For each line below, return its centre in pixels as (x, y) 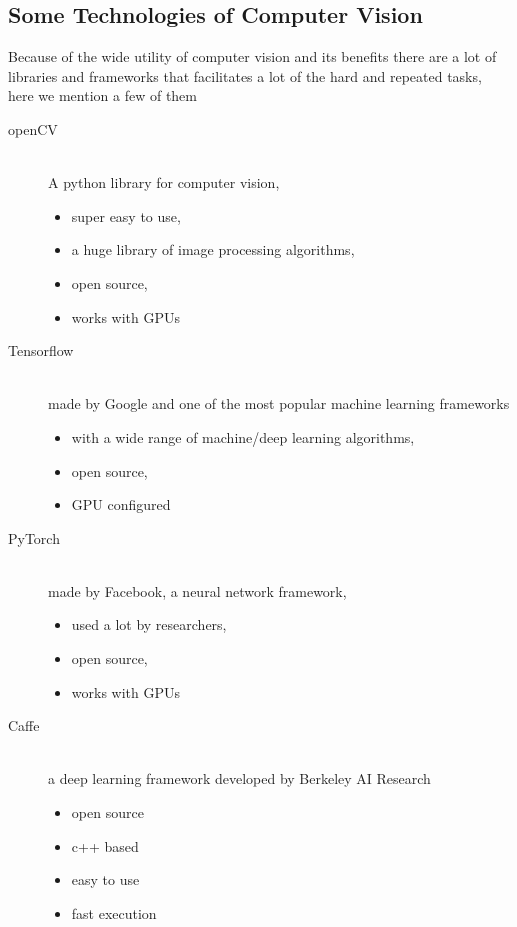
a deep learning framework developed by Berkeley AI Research (239, 778)
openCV (33, 128)
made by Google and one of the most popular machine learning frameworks (279, 403)
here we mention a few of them (102, 95)
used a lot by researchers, (149, 624)
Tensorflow (41, 350)
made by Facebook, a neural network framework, (197, 590)
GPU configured (121, 504)
